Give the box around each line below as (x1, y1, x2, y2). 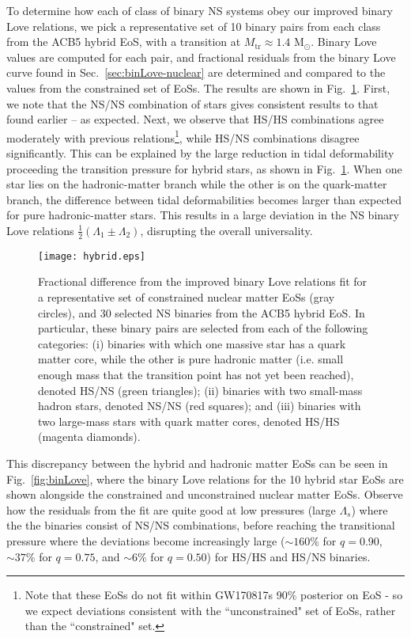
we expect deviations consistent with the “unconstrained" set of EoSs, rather (25, 602, 396, 618)
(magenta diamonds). (38, 428, 141, 445)
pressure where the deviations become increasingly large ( (6, 532, 285, 549)
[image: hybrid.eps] (38, 250, 146, 262)
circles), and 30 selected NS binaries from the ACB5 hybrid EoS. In (38, 304, 365, 321)
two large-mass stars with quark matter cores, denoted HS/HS (38, 412, 340, 429)
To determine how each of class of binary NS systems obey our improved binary (6, 2, 394, 18)
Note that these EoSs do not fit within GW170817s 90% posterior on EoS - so (25, 587, 403, 603)
